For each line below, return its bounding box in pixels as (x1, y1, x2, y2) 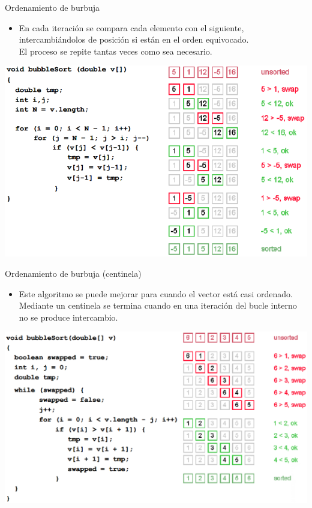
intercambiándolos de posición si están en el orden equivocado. (19, 33, 249, 46)
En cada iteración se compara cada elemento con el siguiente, (19, 21, 244, 34)
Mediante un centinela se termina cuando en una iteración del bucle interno (19, 299, 297, 312)
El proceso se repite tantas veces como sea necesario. (19, 44, 212, 57)
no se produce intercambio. (19, 310, 118, 323)
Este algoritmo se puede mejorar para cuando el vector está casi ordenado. (19, 287, 293, 300)
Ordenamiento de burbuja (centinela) (5, 267, 142, 280)
